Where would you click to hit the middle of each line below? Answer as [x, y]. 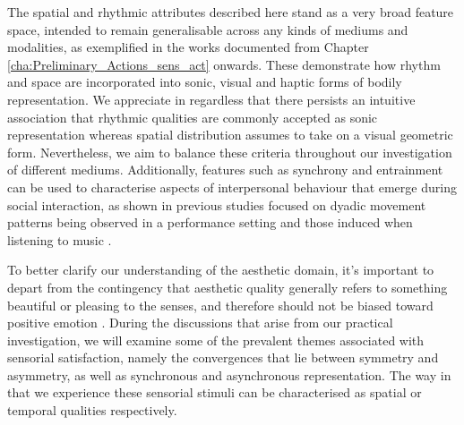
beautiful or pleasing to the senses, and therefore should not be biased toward [220, 305]
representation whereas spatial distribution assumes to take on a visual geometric [230, 135]
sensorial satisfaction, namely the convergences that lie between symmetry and [223, 357]
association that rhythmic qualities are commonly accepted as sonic [193, 117]
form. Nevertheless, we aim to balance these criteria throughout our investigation [230, 152]
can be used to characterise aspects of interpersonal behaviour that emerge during [232, 187]
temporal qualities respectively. [92, 410]
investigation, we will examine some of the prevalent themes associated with [216, 340]
